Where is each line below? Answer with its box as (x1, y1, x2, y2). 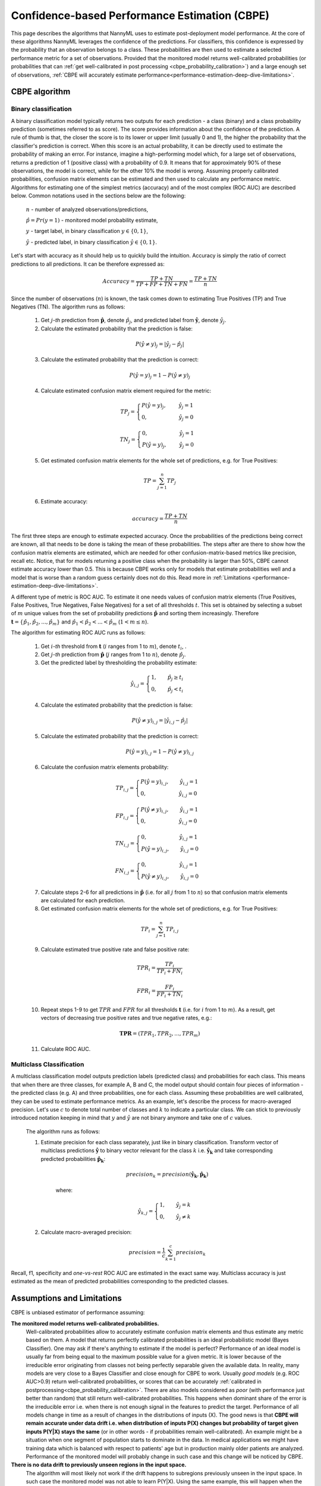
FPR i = (137, 987, 156, 996)
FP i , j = (115, 812, 134, 820)
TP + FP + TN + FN (136, 281, 188, 288)
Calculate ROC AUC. (40, 1046, 91, 1053)
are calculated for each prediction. (40, 897, 125, 903)
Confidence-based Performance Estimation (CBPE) (11, 9, 270, 22)
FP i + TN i (156, 990, 183, 999)
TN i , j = (115, 840, 135, 848)
